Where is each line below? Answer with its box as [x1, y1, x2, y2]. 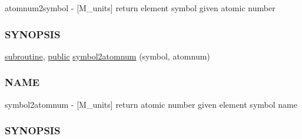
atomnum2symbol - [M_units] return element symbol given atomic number [5, 2, 276, 14]
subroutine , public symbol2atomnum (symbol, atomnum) [5, 49, 210, 62]
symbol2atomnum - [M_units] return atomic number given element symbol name [5, 98, 297, 110]
